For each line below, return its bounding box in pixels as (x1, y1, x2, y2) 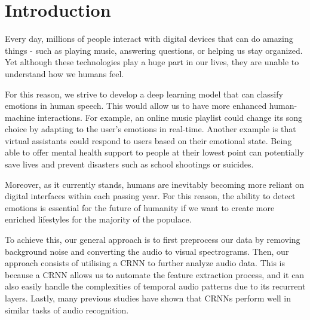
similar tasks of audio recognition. (5, 303, 129, 316)
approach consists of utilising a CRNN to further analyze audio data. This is (5, 257, 286, 269)
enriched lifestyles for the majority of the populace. (5, 213, 192, 225)
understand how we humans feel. (5, 67, 124, 80)
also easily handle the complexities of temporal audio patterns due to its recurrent (5, 280, 306, 292)
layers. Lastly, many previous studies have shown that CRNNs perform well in (5, 292, 291, 304)
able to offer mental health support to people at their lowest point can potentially (5, 146, 304, 159)
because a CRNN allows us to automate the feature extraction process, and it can (5, 268, 305, 281)
